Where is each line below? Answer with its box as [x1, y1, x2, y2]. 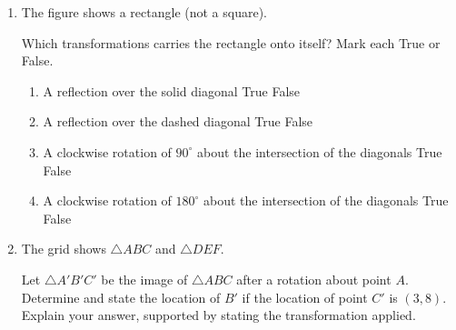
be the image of [101, 269, 188, 288]
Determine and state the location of [21, 287, 221, 306]
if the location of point [242, 287, 368, 306]
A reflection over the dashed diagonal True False [43, 112, 313, 131]
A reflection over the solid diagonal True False [43, 81, 301, 100]
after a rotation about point [236, 269, 392, 288]
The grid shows [21, 239, 106, 258]
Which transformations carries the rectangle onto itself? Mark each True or [21, 33, 441, 52]
